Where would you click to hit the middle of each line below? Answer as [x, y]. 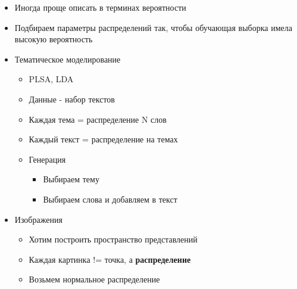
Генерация [47, 159]
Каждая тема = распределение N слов [98, 119]
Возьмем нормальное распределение [94, 279]
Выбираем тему [71, 179]
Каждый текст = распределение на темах [103, 139]
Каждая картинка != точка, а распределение [110, 259]
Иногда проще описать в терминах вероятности [100, 7]
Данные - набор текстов [72, 99]
